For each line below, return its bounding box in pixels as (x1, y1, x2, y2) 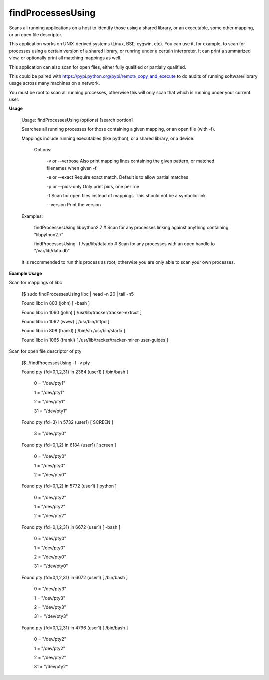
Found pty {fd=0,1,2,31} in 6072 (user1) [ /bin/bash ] (21, 574, 128, 580)
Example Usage (9, 270, 42, 277)
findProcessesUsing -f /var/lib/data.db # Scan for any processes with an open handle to (34, 240, 215, 247)
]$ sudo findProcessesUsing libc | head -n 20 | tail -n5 (21, 291, 134, 297)
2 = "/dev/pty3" (34, 604, 67, 610)
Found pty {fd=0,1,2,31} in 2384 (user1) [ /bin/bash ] (21, 369, 128, 375)
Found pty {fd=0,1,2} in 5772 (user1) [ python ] (21, 483, 117, 489)
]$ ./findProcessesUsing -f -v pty (21, 360, 90, 366)
